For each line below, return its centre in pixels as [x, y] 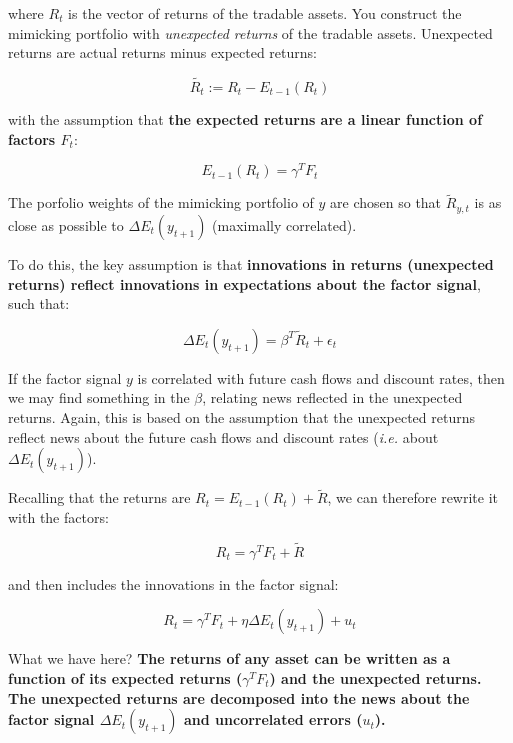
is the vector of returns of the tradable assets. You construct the [265, 13]
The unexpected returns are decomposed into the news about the [239, 697]
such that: [39, 303]
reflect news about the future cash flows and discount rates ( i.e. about [223, 436]
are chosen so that [386, 202]
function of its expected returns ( [125, 677]
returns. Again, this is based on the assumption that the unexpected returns [241, 416]
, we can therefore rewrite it [412, 497]
